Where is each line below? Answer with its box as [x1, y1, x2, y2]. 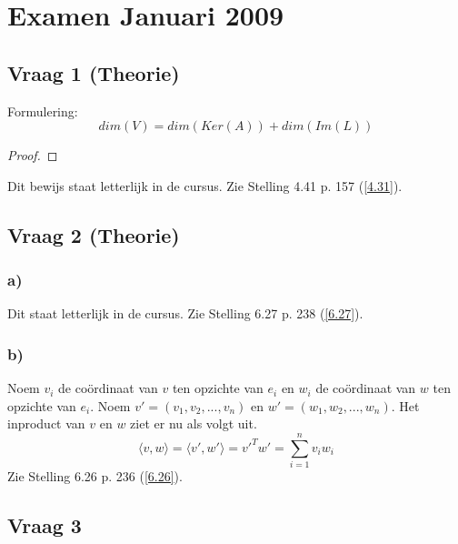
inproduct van [7, 414, 85, 433]
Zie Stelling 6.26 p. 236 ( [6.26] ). [7, 467, 183, 486]
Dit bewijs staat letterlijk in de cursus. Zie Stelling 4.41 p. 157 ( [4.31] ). [7, 176, 403, 195]
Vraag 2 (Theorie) [7, 220, 180, 248]
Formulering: [7, 101, 78, 120]
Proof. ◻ [7, 146, 58, 165]
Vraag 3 [7, 511, 82, 539]
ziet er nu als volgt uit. [130, 414, 257, 433]
